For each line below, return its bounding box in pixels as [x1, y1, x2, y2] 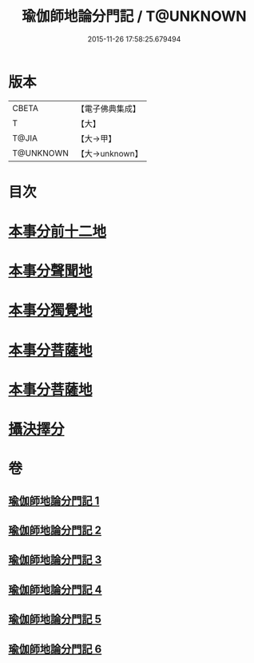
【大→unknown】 [76, 148, 143, 159]
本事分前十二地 [8, 223, 107, 240]
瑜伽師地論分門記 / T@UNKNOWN [22, 7, 247, 26]
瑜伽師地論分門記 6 [8, 642, 102, 656]
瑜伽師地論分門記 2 [8, 523, 102, 537]
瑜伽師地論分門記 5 [8, 613, 102, 626]
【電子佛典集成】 [76, 103, 141, 114]
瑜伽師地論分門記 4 [8, 582, 102, 596]
